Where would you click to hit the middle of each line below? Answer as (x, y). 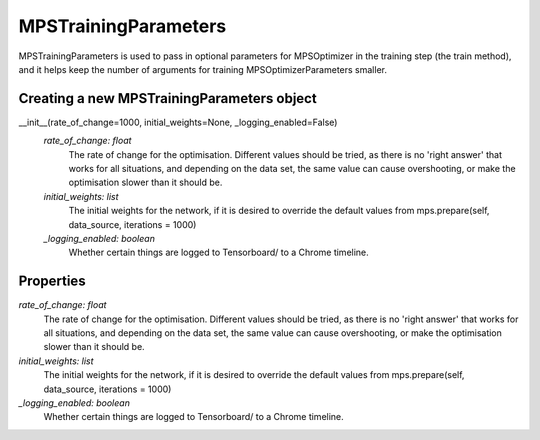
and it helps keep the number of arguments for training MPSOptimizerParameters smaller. (202, 69)
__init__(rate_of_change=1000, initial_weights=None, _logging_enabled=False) (178, 122)
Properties (52, 281)
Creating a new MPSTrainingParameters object (167, 98)
